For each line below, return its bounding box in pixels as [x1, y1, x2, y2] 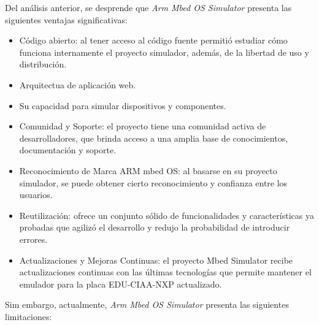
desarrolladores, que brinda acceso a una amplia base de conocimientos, [19, 131, 288, 144]
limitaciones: [5, 310, 52, 323]
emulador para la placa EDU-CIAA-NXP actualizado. [19, 277, 222, 290]
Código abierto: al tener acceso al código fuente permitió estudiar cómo [19, 34, 288, 47]
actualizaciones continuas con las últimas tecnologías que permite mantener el [19, 266, 312, 278]
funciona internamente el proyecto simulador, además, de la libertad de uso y [19, 45, 309, 58]
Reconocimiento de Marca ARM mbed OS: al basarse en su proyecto [19, 164, 277, 177]
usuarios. [19, 188, 53, 201]
